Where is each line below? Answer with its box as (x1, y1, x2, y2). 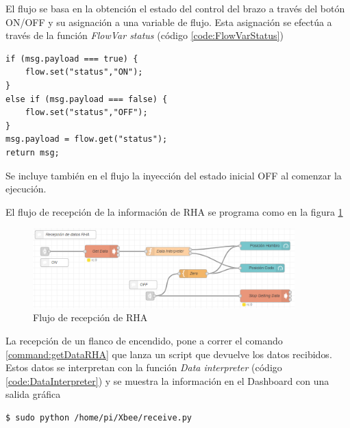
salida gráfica (5, 387, 61, 401)
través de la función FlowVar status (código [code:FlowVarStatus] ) (5, 28, 284, 42)
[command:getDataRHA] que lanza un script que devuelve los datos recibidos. (5, 347, 332, 361)
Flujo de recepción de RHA (33, 310, 148, 325)
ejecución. (5, 181, 47, 196)
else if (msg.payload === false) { (5, 94, 168, 104)
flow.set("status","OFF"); (25, 108, 148, 118)
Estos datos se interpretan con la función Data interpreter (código (5, 360, 282, 375)
